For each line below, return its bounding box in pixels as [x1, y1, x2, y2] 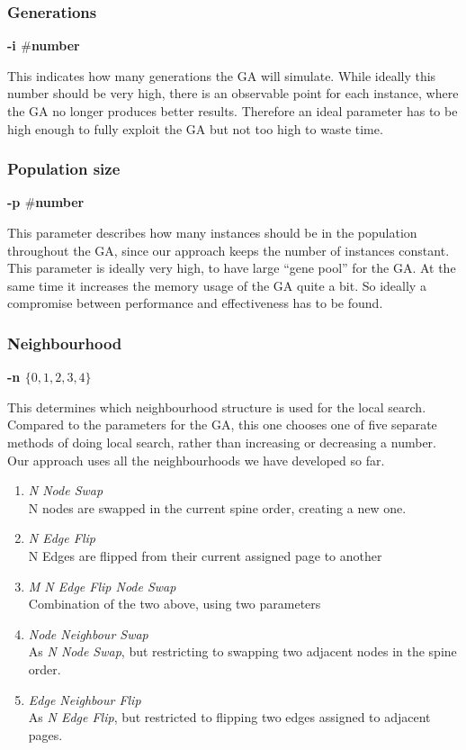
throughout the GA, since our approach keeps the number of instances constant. [7, 240, 450, 259]
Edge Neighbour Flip [28, 690, 141, 709]
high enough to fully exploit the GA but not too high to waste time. [7, 119, 383, 138]
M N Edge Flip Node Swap [28, 576, 176, 595]
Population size [7, 158, 121, 180]
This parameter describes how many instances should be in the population [7, 223, 417, 241]
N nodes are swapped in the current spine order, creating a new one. [28, 498, 407, 517]
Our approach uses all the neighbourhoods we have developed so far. [7, 450, 385, 469]
